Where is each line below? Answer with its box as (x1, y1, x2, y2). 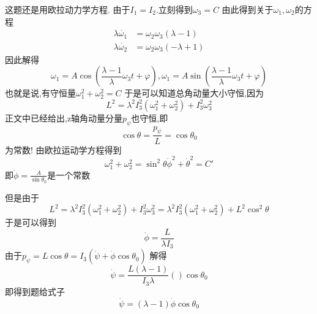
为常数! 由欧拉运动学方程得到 (5, 143, 122, 156)
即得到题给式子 (5, 285, 65, 297)
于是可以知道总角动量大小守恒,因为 (124, 86, 264, 99)
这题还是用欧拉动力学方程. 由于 (5, 3, 130, 15)
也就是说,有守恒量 (5, 86, 76, 99)
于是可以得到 (5, 216, 56, 229)
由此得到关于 (222, 3, 274, 15)
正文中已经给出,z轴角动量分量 (5, 111, 123, 124)
